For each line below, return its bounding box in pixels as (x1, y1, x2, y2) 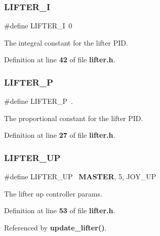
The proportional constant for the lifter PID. (4, 112, 143, 123)
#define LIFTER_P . (4, 96, 73, 106)
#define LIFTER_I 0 (4, 20, 72, 31)
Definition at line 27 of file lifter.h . (4, 130, 115, 140)
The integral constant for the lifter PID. (4, 37, 128, 48)
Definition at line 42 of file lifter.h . (4, 54, 115, 65)
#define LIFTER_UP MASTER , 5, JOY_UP (4, 171, 156, 182)
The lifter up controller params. (4, 188, 102, 199)
